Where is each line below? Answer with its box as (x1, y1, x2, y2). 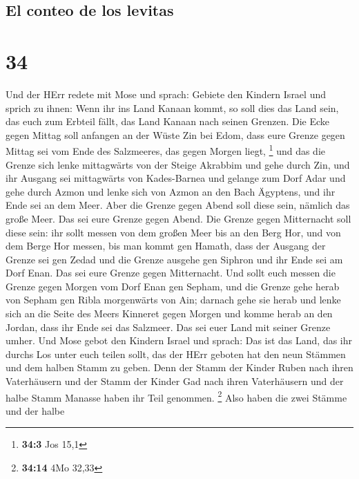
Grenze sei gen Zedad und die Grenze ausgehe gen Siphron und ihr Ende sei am (6, 252, 343, 266)
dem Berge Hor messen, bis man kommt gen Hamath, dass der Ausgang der (6, 238, 326, 253)
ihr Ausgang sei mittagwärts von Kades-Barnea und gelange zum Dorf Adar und (6, 171, 346, 185)
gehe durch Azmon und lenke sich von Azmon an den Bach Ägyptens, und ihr (6, 184, 336, 198)
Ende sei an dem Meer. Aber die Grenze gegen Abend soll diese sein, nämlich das (6, 198, 350, 212)
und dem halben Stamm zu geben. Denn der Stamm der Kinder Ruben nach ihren (6, 360, 353, 375)
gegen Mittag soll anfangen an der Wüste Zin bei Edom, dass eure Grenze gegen (6, 127, 345, 142)
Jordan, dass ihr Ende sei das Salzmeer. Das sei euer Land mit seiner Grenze (6, 319, 331, 334)
